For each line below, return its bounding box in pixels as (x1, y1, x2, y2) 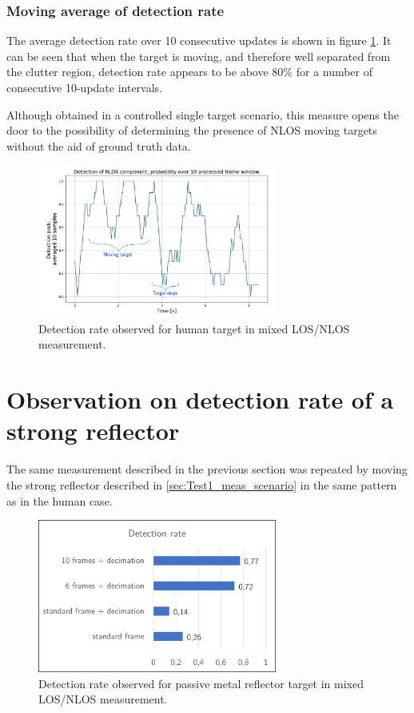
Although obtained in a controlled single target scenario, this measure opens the (6, 106, 399, 123)
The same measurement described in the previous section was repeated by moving (6, 461, 408, 477)
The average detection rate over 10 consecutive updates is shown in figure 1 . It (6, 32, 392, 49)
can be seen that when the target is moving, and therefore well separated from (6, 47, 391, 64)
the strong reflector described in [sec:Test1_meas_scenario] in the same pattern (6, 476, 397, 493)
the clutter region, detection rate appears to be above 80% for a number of (6, 63, 373, 80)
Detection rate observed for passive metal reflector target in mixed (38, 675, 364, 691)
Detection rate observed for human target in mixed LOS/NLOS (38, 320, 350, 336)
